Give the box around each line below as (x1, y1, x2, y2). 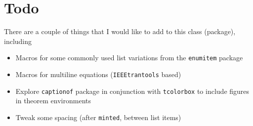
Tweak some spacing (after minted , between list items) (15, 112, 181, 122)
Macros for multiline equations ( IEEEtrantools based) (15, 69, 181, 79)
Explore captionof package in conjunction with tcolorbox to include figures (15, 85, 250, 96)
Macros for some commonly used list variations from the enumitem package (15, 52, 243, 63)
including (4, 36, 32, 46)
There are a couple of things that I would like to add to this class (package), (4, 26, 236, 37)
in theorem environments (15, 95, 91, 106)
